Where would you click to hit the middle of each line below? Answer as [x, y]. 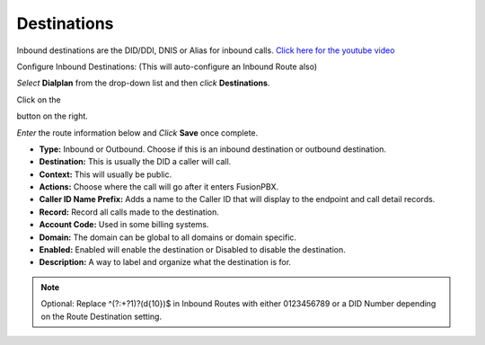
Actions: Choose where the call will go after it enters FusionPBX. [159, 187]
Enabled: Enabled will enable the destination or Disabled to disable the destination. [192, 250]
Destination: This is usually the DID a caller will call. [135, 162]
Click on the [39, 100]
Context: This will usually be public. [106, 174]
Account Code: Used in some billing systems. [124, 225]
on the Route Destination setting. [101, 316]
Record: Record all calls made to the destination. [129, 212]
